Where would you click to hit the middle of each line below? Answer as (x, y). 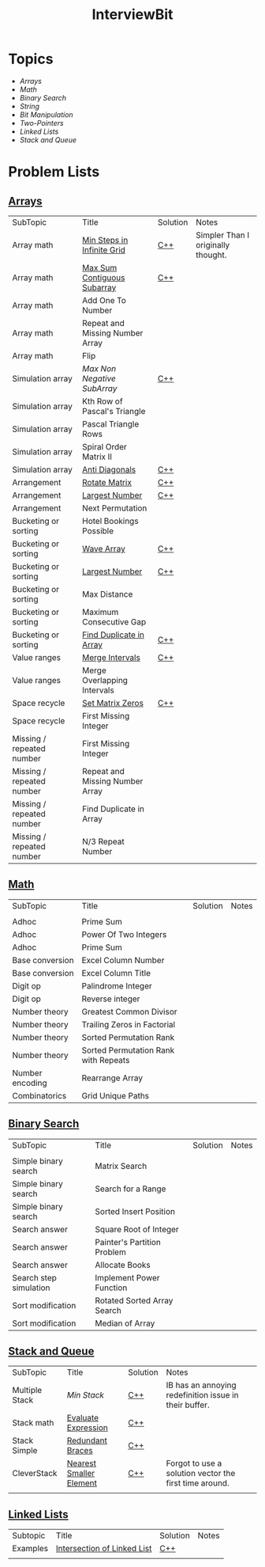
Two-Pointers (42, 123)
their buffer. (188, 1405)
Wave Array (104, 548)
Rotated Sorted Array (134, 1300)
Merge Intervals (111, 657)
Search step (35, 1277)
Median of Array (125, 1323)
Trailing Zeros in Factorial (129, 1024)
